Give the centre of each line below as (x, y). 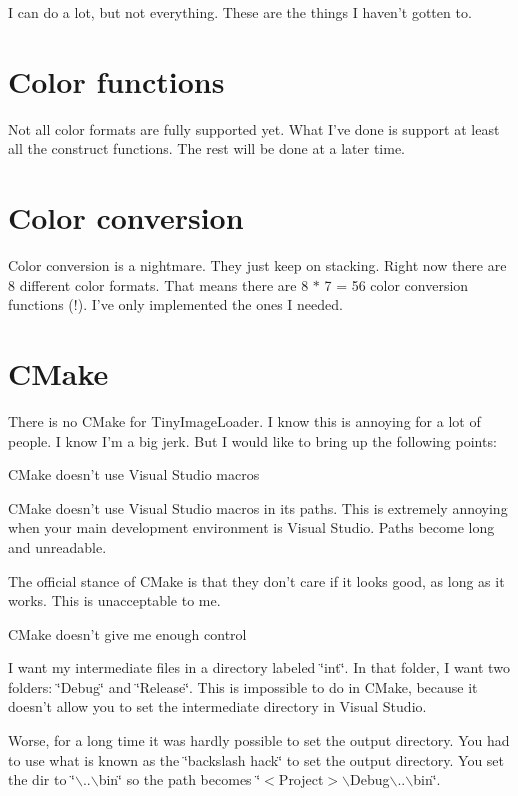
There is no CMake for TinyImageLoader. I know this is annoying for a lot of (244, 420)
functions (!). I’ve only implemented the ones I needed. (175, 304)
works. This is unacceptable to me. (114, 600)
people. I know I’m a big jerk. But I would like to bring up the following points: (252, 440)
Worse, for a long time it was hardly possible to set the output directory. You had (259, 740)
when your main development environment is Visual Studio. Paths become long (251, 527)
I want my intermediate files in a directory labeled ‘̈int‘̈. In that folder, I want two (259, 667)
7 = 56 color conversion (396, 284)
